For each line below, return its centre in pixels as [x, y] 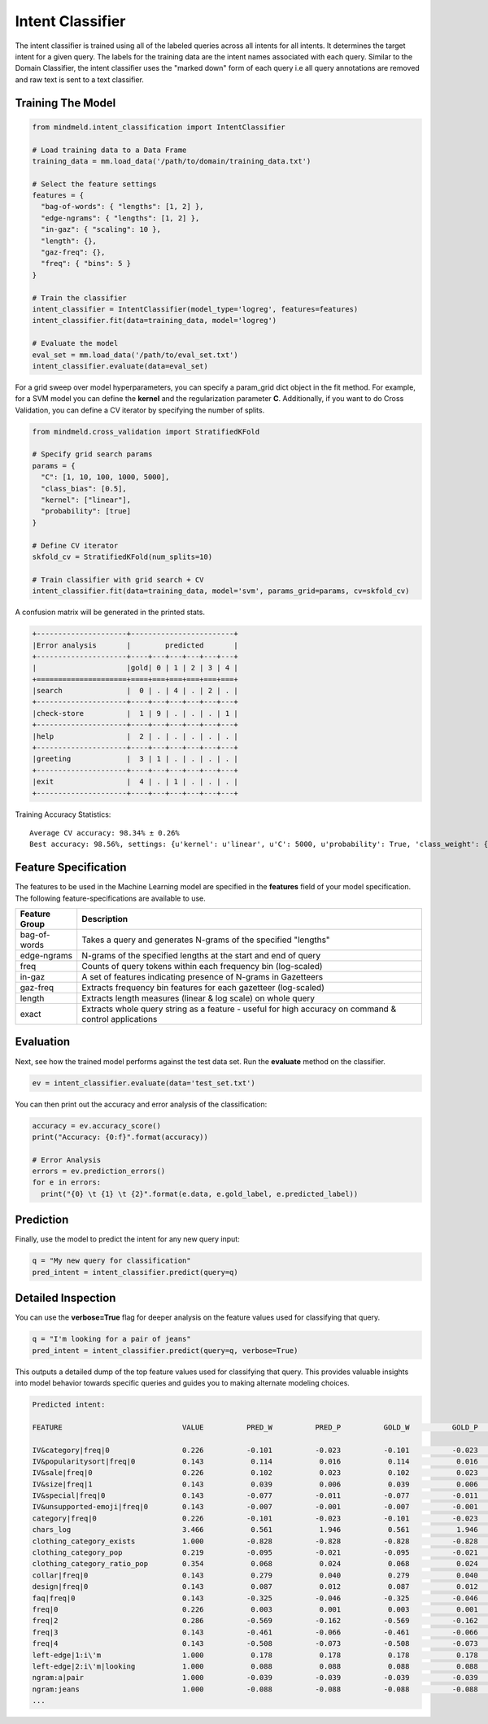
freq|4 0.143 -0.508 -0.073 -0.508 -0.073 [255, 1644]
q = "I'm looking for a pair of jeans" [111, 1339]
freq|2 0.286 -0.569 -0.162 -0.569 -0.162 [255, 1621]
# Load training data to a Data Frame [109, 150]
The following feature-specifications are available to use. [111, 898]
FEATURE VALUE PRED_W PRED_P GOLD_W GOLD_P [255, 1427]
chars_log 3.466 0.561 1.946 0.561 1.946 [255, 1530]
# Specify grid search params [92, 454]
